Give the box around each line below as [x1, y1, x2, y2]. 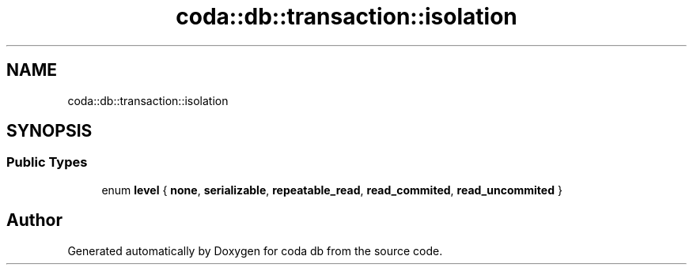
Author [6, 210, 62, 231]
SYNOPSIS [6, 121, 93, 141]
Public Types [6, 154, 88, 171]
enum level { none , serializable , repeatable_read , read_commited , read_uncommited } [101, 183, 562, 197]
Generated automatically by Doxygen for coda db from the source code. [67, 243, 443, 258]
